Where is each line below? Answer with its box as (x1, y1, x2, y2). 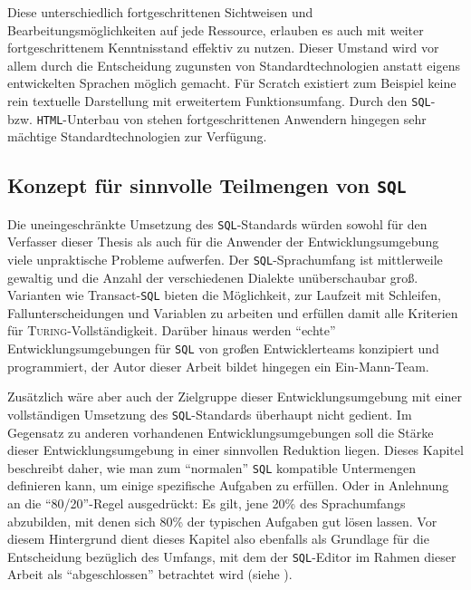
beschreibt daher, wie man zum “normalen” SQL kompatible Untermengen (7, 458, 417, 477)
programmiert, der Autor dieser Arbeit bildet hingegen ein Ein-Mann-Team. (7, 356, 429, 375)
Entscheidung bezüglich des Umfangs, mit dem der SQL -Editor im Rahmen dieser (7, 546, 457, 566)
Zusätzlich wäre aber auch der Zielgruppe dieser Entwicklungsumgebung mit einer (7, 387, 462, 406)
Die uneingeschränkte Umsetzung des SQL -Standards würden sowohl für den (7, 214, 428, 233)
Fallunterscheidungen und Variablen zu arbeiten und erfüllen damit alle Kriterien (7, 303, 458, 322)
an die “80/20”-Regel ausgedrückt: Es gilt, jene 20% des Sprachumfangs (7, 493, 406, 512)
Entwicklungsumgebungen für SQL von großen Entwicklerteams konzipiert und (7, 339, 439, 357)
